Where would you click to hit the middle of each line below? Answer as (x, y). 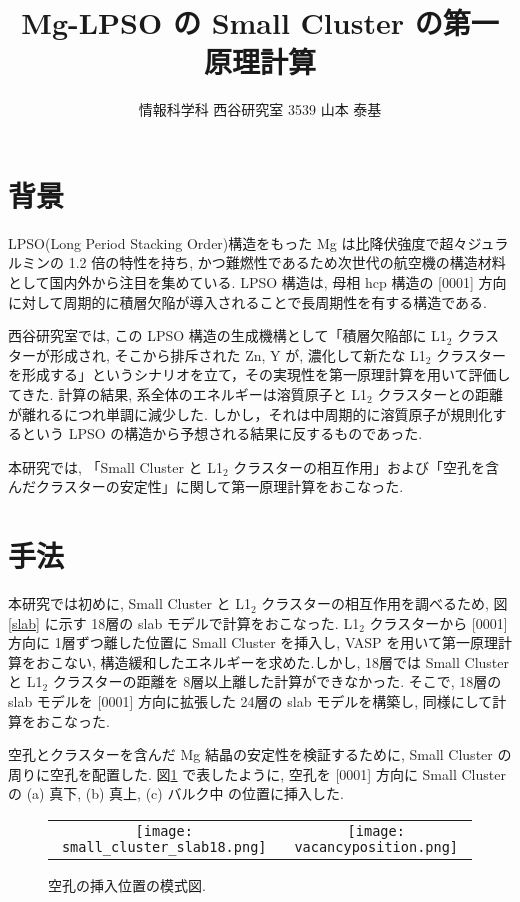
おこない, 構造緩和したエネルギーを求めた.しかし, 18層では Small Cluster (272, 661)
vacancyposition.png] (376, 847)
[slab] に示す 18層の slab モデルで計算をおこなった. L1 (184, 622)
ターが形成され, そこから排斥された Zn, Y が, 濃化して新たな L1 (217, 354)
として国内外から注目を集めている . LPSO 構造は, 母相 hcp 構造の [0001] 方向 (257, 282)
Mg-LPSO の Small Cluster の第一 (260, 22)
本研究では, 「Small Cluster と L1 (115, 466)
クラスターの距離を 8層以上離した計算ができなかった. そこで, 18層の (277, 681)
